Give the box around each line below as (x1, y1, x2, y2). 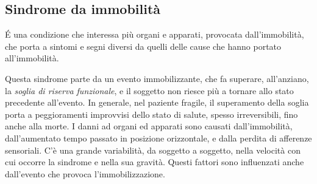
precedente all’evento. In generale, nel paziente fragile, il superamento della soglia (5, 96, 309, 109)
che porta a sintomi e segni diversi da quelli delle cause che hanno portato (5, 39, 282, 52)
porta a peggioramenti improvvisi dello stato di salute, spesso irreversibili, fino (5, 107, 298, 120)
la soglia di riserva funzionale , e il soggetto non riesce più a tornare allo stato (5, 84, 294, 97)
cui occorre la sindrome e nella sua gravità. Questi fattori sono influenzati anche (5, 155, 304, 168)
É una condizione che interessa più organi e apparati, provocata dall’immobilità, (5, 28, 304, 41)
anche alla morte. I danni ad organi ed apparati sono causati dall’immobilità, (5, 120, 293, 132)
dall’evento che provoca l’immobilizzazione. (5, 167, 165, 180)
